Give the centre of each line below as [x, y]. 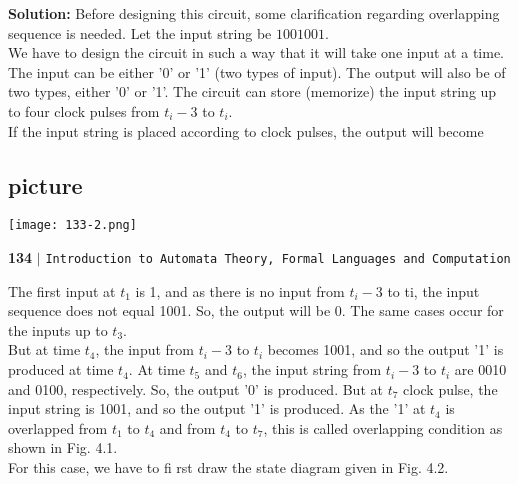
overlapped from [58, 427]
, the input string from [312, 369]
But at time [44, 349]
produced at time [61, 369]
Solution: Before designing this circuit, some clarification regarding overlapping [254, 13]
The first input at [62, 290]
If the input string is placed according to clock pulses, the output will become [246, 130]
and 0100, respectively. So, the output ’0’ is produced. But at [195, 388]
